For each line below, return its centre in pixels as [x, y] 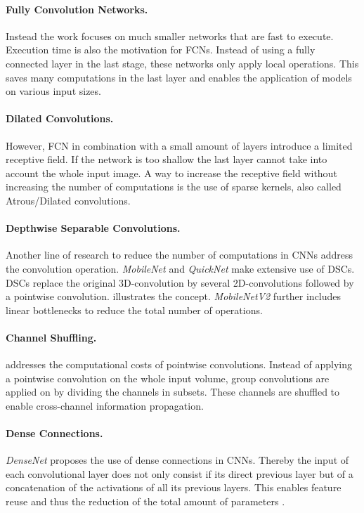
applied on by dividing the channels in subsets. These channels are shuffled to [173, 392]
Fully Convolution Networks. [77, 9]
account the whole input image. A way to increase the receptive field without [171, 173]
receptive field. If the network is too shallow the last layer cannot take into [167, 159]
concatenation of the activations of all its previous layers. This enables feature [174, 487]
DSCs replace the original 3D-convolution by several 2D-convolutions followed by [180, 282]
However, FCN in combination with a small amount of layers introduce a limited [179, 145]
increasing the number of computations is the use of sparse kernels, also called [174, 187]
